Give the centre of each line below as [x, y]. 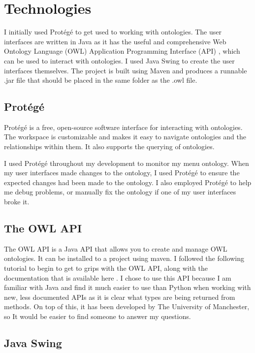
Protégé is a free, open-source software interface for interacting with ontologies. [123, 127]
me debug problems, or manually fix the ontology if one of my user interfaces [120, 192]
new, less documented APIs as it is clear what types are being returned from [120, 297]
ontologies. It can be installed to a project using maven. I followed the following [124, 258]
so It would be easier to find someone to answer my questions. [97, 316]
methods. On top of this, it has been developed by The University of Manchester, [127, 306]
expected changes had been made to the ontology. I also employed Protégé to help [128, 182]
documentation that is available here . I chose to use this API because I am [118, 277]
